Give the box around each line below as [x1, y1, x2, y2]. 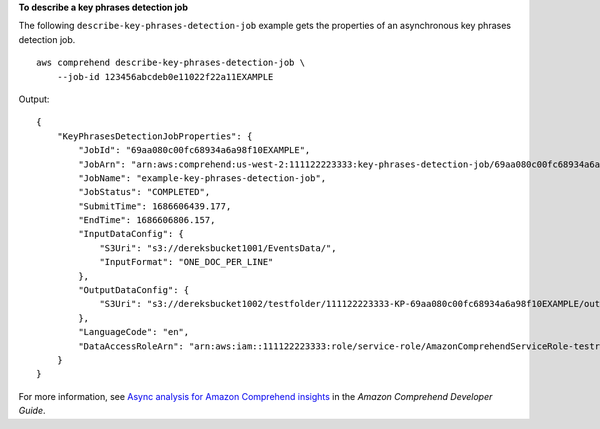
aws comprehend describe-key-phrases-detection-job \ [36, 57, 305, 69]
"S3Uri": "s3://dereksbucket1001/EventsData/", [99, 242, 337, 254]
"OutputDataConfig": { [78, 285, 190, 296]
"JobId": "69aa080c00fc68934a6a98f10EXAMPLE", [78, 145, 311, 156]
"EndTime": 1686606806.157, [78, 215, 216, 226]
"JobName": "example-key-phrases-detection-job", [78, 172, 327, 184]
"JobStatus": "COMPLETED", [78, 186, 211, 198]
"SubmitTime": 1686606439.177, [78, 200, 232, 212]
